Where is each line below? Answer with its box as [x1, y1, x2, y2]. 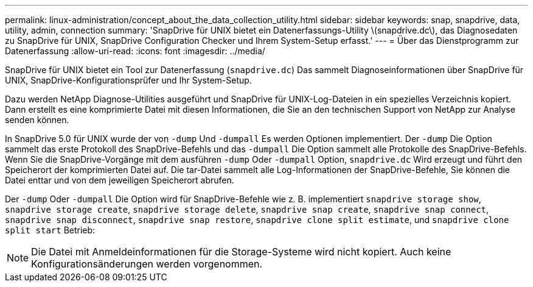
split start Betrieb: [5, 225, 96, 235]
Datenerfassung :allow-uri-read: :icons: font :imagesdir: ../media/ [5, 46, 265, 56]
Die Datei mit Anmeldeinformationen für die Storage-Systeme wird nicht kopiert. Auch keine [31, 246, 451, 258]
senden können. [5, 115, 69, 125]
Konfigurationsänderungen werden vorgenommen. [31, 258, 263, 270]
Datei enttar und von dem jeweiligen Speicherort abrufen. [5, 175, 234, 185]
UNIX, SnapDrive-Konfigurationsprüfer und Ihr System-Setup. [5, 75, 252, 85]
